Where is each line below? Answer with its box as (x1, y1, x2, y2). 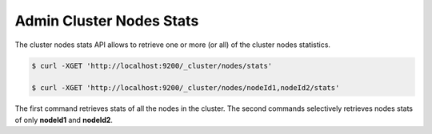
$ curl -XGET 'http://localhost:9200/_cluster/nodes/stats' (31, 61, 273, 70)
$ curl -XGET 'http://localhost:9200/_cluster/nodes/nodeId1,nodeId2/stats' (31, 84, 340, 93)
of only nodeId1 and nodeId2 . (14, 115, 114, 124)
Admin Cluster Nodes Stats (14, 12, 199, 30)
